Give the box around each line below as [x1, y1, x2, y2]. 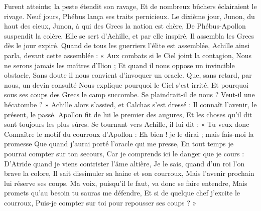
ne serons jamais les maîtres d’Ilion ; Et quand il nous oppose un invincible [4, 60, 235, 70]
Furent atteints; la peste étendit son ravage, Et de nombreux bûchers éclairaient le [4, 1, 257, 11]
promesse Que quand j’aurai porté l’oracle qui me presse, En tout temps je [4, 138, 233, 149]
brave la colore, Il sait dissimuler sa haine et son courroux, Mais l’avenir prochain [4, 168, 254, 178]
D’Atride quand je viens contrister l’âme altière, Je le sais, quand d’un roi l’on [4, 158, 245, 168]
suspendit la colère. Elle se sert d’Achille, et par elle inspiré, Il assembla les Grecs [4, 30, 254, 41]
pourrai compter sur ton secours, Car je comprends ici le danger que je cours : [4, 148, 244, 158]
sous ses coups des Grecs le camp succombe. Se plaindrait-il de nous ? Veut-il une [4, 89, 255, 100]
